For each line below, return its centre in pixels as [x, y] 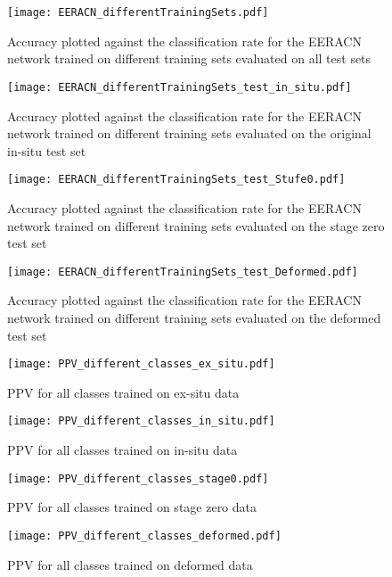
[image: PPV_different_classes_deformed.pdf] [144, 536]
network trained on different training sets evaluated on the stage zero [196, 225]
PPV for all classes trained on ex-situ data [123, 392]
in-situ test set [47, 150]
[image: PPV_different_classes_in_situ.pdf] [141, 421]
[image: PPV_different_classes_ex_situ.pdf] [141, 364]
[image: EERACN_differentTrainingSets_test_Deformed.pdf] [183, 272]
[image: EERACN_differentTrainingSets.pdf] [138, 12]
